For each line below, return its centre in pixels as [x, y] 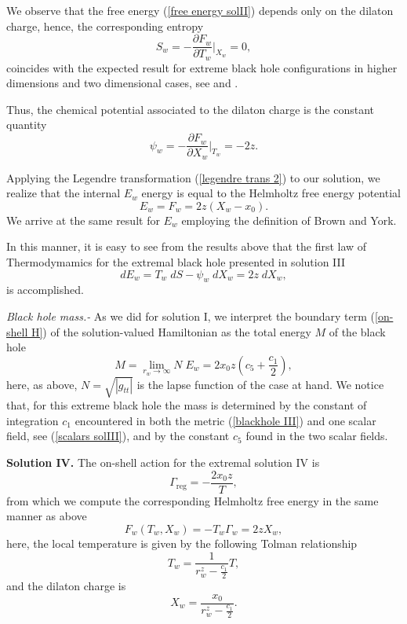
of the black [357, 331]
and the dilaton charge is [66, 585]
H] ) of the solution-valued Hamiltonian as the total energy [171, 331]
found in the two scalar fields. [317, 436]
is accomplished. [45, 290]
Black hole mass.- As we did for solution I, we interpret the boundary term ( [191, 316]
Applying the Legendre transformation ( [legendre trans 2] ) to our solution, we [193, 177]
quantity [27, 125]
